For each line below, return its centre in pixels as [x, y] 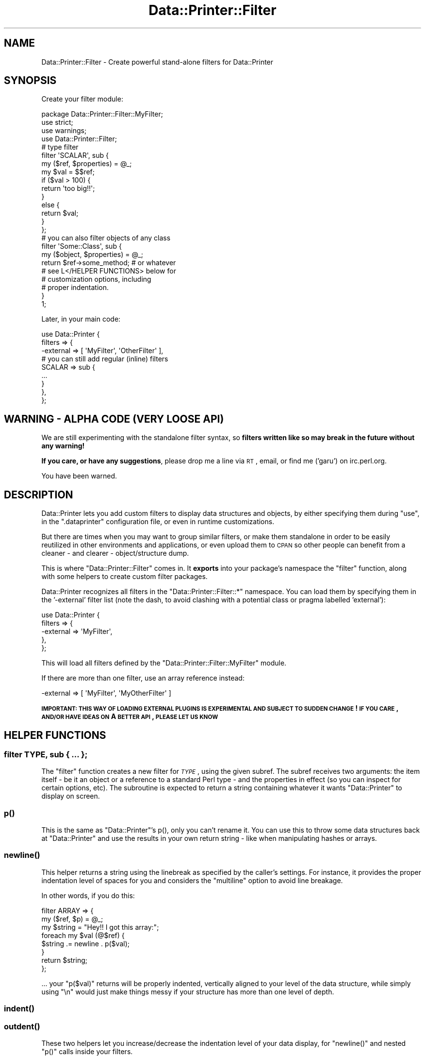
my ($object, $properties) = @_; [92, 255]
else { [50, 205]
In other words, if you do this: [88, 895]
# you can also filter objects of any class [106, 238]
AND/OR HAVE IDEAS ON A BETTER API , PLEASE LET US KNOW [130, 717]
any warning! [63, 446]
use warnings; [64, 131]
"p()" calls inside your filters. [87, 1051]
